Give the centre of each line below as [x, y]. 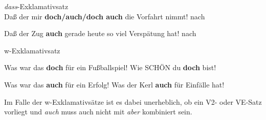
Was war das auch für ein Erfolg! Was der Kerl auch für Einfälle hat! [114, 84]
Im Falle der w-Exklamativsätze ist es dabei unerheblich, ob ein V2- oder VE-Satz [133, 101]
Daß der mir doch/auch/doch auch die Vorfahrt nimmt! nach [105, 16]
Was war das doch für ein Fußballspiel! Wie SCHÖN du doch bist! [110, 67]
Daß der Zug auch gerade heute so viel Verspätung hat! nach [100, 33]
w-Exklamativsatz [32, 50]
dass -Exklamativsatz [36, 6]
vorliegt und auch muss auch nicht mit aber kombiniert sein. [98, 112]
